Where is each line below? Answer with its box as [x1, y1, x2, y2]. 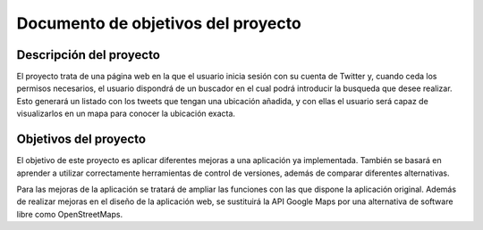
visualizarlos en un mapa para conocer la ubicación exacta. [16, 108, 236, 119]
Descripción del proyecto [16, 47, 161, 62]
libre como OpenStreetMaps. [16, 209, 123, 219]
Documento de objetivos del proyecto [16, 13, 301, 33]
